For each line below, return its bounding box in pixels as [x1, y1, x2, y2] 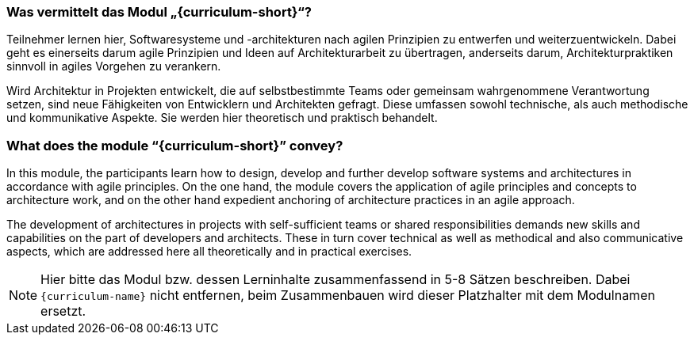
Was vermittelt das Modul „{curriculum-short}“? [6, 4, 312, 20]
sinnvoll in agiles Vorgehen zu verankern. [6, 59, 221, 74]
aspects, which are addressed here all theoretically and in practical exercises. [6, 244, 412, 259]
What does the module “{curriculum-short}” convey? [6, 137, 343, 153]
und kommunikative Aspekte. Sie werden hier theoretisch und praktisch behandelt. [6, 111, 438, 125]
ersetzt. [40, 303, 86, 320]
